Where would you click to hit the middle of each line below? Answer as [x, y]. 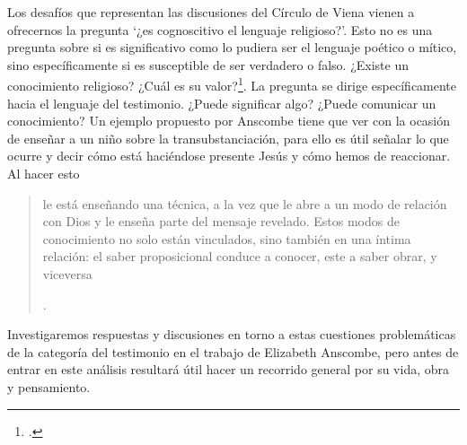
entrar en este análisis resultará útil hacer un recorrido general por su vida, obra [228, 369]
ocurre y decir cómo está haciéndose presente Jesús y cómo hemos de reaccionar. [229, 156]
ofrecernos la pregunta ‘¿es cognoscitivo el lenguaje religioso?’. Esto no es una [220, 29]
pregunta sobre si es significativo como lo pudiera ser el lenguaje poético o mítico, [232, 47]
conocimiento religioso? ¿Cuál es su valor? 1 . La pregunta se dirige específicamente [232, 84]
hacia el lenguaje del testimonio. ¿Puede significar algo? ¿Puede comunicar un [222, 103]
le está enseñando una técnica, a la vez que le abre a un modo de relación [245, 203]
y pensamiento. [49, 386]
